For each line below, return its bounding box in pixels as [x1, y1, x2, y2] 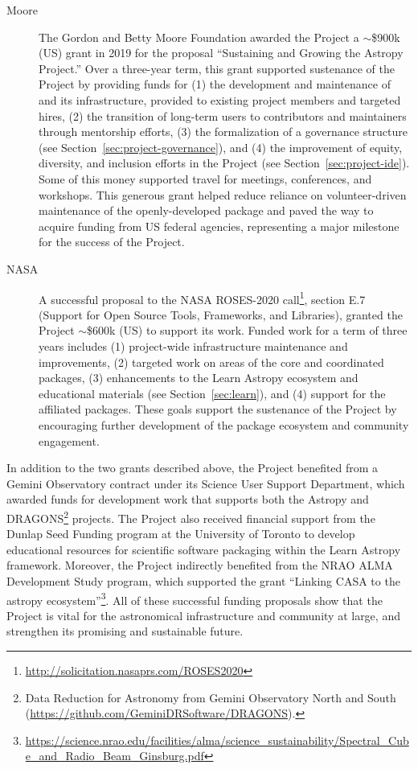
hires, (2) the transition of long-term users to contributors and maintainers [39, 107, 407, 124]
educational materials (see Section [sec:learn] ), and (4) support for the [39, 384, 386, 401]
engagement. [39, 432, 100, 449]
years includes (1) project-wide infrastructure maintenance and [39, 337, 348, 354]
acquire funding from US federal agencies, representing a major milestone [39, 217, 400, 234]
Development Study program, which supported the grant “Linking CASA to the [6, 572, 400, 589]
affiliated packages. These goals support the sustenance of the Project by [39, 401, 397, 417]
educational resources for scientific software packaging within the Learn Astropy [6, 541, 401, 557]
